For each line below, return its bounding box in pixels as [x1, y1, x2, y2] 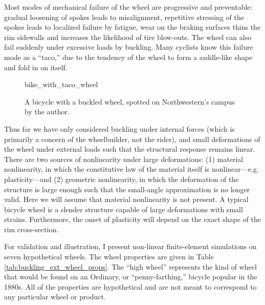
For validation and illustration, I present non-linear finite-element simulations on [4, 241, 257, 252]
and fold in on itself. [4, 62, 68, 72]
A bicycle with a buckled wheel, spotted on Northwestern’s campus [25, 96, 235, 107]
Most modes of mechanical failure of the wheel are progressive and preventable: [4, 2, 253, 12]
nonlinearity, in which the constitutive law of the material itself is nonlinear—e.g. [4, 164, 259, 174]
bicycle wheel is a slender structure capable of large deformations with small [4, 204, 243, 214]
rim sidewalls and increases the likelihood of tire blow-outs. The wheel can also [4, 31, 252, 42]
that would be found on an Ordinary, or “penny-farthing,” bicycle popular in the [4, 271, 257, 282]
